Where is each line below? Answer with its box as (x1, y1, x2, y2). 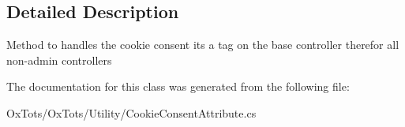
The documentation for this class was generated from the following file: (6, 78, 350, 95)
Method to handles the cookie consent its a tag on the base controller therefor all (6, 36, 399, 53)
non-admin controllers (6, 51, 112, 68)
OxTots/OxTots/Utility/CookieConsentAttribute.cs (6, 104, 257, 121)
